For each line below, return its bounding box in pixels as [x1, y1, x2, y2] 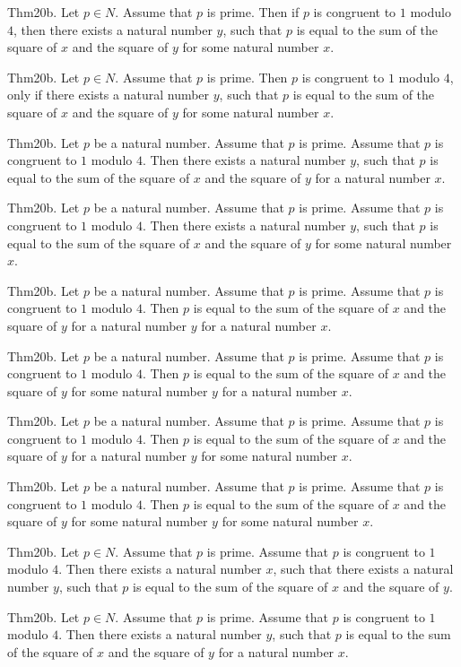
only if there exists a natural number [7, 85, 210, 104]
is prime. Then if [206, 3, 300, 21]
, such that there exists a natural [273, 559, 454, 578]
